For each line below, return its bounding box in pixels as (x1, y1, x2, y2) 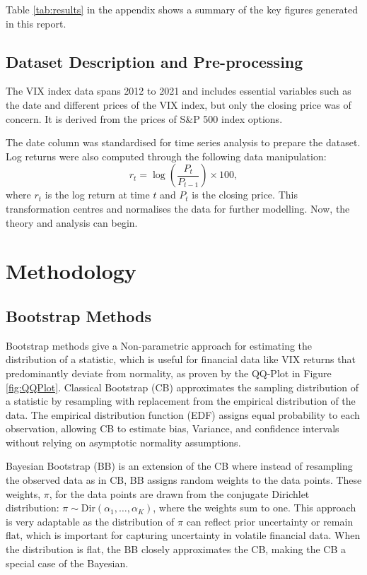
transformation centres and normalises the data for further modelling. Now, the (6, 201, 350, 215)
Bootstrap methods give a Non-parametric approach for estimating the (6, 338, 313, 352)
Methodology (6, 256, 136, 285)
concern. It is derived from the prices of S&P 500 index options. (6, 111, 283, 126)
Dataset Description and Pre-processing (6, 50, 303, 72)
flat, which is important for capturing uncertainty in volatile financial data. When (6, 528, 361, 543)
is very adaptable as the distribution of (6, 514, 175, 528)
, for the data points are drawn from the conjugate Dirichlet (49, 486, 310, 501)
